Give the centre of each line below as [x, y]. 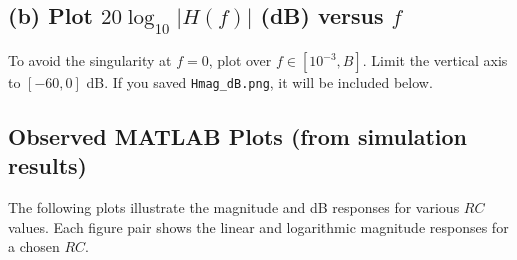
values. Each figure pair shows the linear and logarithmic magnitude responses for [258, 226]
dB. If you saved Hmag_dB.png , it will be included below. [259, 82]
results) [47, 165]
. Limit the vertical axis [435, 60]
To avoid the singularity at [90, 60]
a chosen [34, 246]
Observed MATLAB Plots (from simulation [237, 136]
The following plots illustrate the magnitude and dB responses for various [234, 207]
